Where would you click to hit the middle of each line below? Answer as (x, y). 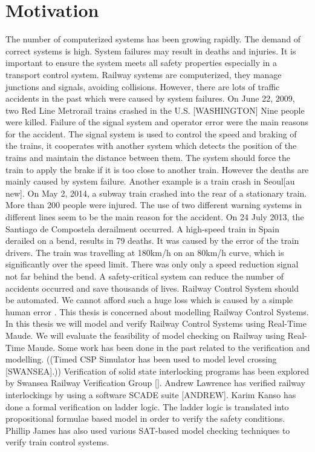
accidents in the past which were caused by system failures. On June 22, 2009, (150, 98)
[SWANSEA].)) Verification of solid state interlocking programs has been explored (157, 371)
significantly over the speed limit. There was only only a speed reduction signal (152, 264)
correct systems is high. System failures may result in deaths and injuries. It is (151, 51)
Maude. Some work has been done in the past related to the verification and (169, 347)
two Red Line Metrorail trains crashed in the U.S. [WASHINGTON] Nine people (155, 110)
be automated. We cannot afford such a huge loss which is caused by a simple (149, 300)
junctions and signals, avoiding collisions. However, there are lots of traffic (143, 86)
